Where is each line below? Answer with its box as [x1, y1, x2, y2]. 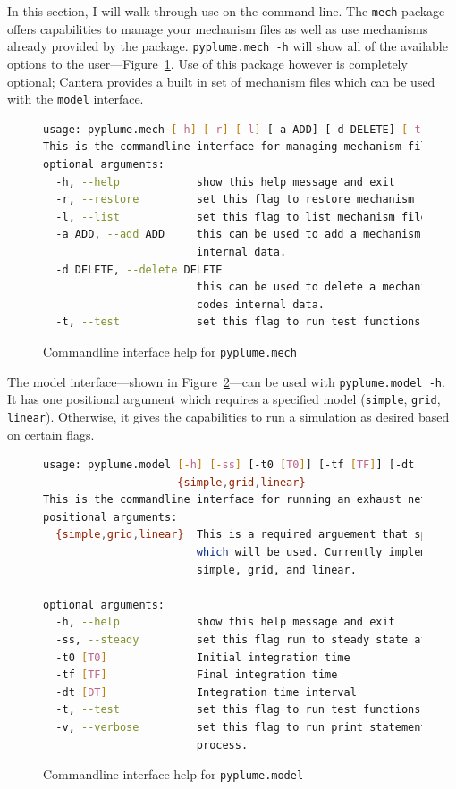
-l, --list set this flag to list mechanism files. [55, 210, 440, 223]
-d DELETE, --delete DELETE [55, 263, 223, 276]
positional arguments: [43, 510, 178, 524]
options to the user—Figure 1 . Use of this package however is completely [7, 54, 408, 72]
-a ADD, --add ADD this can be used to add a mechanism [55, 228, 421, 241]
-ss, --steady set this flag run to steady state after [55, 634, 447, 647]
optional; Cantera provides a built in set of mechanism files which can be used [7, 71, 435, 90]
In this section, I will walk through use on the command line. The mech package [7, 2, 445, 20]
